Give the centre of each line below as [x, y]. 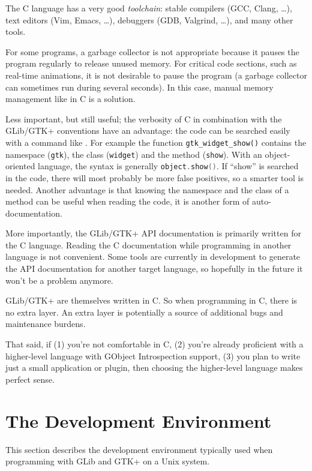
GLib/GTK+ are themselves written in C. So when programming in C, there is [151, 300]
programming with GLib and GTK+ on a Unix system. [108, 461]
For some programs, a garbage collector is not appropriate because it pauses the [152, 51]
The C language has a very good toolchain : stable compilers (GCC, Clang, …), [149, 8]
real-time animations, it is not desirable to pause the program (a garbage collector [156, 75]
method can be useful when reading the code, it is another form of [127, 201]
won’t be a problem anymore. [59, 280]
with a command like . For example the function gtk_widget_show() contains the [156, 142]
